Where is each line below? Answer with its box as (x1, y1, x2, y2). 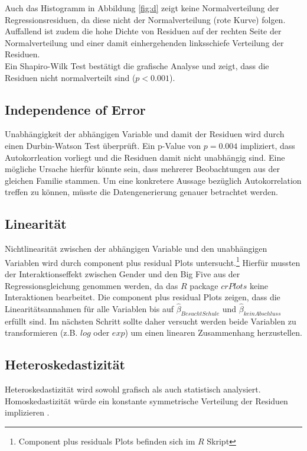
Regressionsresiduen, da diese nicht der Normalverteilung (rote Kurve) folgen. (5, 13, 286, 25)
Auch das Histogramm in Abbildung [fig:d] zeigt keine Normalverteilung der (5, 2, 279, 14)
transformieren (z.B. (5, 326, 78, 339)
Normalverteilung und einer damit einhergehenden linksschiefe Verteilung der (5, 36, 284, 48)
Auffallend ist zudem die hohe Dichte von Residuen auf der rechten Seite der (5, 25, 282, 37)
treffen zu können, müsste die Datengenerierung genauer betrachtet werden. (5, 186, 278, 198)
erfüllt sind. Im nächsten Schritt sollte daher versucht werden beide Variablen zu (5, 314, 296, 327)
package (190, 279, 218, 291)
